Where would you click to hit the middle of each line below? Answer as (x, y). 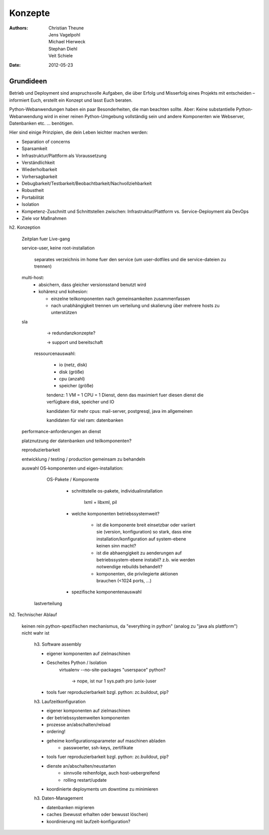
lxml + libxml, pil (100, 502)
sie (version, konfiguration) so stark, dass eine (144, 532)
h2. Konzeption (25, 227)
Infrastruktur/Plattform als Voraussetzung (64, 156)
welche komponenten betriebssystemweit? (115, 513)
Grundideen (28, 82)
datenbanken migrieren (70, 807)
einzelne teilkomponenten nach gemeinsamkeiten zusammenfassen (121, 299)
